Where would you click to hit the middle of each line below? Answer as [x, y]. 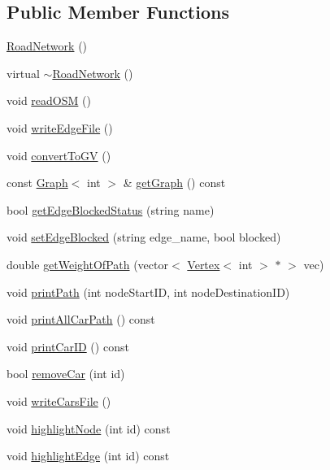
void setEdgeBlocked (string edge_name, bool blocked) [144, 237]
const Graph [37, 183]
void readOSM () [49, 100]
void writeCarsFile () [59, 400]
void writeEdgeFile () [60, 127]
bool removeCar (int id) [66, 374]
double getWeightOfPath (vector [87, 264]
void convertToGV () [59, 155]
